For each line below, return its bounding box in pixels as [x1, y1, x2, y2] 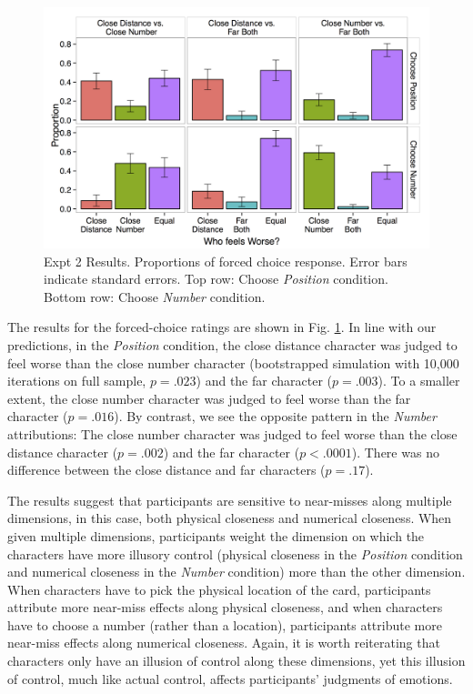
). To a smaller [377, 371, 460, 390]
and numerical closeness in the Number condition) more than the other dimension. [7, 562, 466, 581]
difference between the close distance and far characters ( [7, 460, 326, 479]
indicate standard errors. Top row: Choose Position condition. [44, 269, 388, 288]
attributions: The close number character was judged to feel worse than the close [7, 424, 458, 443]
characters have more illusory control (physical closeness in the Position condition [7, 544, 463, 563]
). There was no [351, 442, 439, 461]
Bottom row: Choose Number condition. [44, 287, 266, 306]
